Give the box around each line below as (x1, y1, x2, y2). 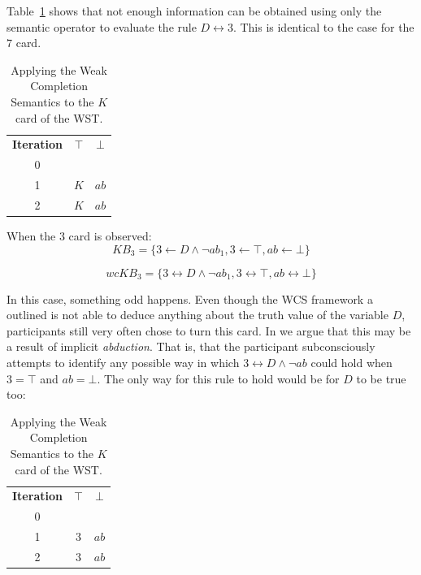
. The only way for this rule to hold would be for (97, 370, 340, 387)
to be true (356, 370, 406, 387)
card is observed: (68, 227, 152, 244)
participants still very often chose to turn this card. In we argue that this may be (7, 322, 411, 339)
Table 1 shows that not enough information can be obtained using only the (7, 2, 382, 19)
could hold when (310, 354, 393, 370)
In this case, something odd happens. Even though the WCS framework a (7, 290, 373, 307)
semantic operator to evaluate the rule (7, 18, 197, 35)
